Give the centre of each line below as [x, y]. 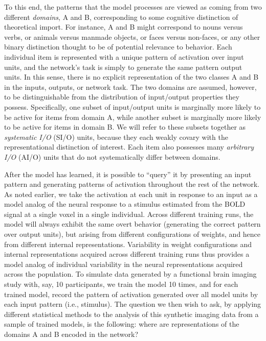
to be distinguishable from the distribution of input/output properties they [122, 97]
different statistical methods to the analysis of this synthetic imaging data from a [131, 314]
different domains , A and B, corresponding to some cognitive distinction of [121, 17]
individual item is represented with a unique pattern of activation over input [124, 56]
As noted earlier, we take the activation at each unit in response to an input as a [131, 194]
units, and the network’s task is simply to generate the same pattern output [123, 67]
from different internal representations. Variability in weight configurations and [128, 244]
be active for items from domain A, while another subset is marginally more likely [133, 117]
